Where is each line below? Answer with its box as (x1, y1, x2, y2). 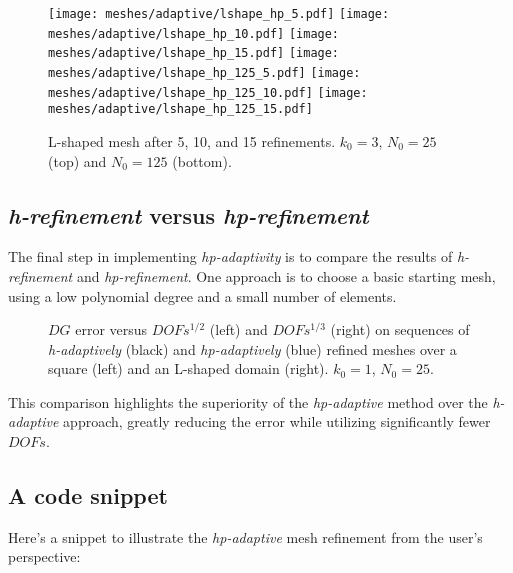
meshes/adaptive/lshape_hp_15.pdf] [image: (48, 46, 340, 61)
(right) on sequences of (330, 319, 470, 340)
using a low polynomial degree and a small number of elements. (8, 285, 397, 306)
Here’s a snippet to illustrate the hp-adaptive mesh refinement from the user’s (8, 526, 483, 547)
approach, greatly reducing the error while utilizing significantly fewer (63, 411, 491, 432)
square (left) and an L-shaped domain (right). (48, 358, 329, 379)
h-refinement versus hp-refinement (8, 199, 369, 230)
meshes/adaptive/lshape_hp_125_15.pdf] (48, 102, 313, 117)
